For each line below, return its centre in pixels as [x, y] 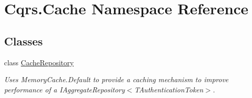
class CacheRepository [39, 62]
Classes [24, 41]
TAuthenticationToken [169, 89]
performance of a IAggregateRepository [65, 89]
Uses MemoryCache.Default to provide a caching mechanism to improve [116, 79]
